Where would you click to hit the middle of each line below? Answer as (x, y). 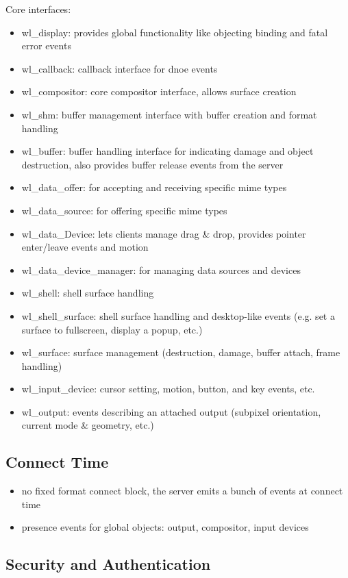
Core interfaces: (38, 9)
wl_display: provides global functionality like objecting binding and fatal (175, 32)
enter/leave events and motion (85, 247)
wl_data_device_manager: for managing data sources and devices (161, 269)
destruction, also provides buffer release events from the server (152, 164)
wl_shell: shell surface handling (88, 293)
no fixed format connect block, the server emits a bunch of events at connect (182, 491)
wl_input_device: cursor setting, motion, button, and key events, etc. (168, 389)
